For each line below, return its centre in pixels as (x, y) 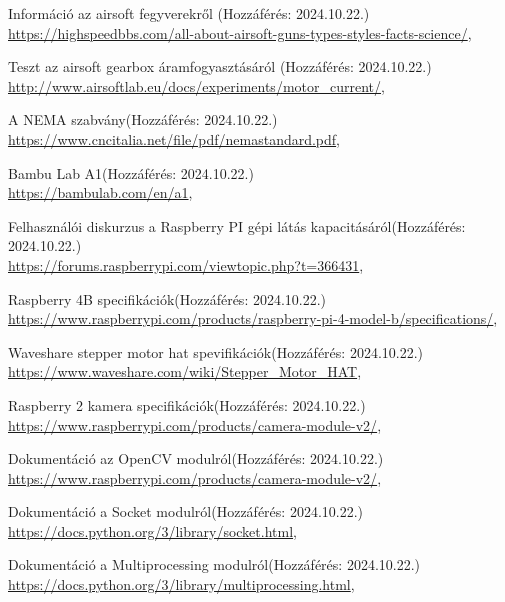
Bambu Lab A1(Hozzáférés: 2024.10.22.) (131, 172)
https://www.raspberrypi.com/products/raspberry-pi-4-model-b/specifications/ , (253, 318)
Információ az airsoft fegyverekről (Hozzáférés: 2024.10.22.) (189, 13)
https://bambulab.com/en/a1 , (100, 192)
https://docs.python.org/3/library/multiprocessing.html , (181, 584)
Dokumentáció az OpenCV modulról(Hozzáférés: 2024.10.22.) (196, 458)
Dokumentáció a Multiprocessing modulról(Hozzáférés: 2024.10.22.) (214, 564)
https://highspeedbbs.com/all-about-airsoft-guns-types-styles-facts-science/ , (240, 32)
